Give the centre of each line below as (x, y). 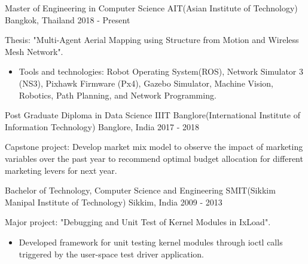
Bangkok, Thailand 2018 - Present (68, 19)
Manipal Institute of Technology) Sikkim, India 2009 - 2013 (114, 202)
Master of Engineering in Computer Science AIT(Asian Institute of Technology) (151, 8)
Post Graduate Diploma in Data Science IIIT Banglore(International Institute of (153, 115)
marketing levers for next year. (61, 170)
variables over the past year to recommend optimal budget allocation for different (154, 158)
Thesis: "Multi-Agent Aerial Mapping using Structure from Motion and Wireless (152, 40)
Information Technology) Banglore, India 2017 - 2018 (102, 126)
